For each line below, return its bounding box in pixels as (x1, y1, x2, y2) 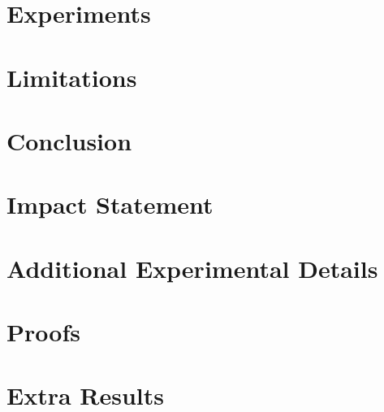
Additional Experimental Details (6, 251, 378, 284)
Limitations (6, 60, 137, 93)
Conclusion (6, 124, 132, 157)
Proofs (6, 315, 80, 349)
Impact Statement (6, 188, 214, 221)
